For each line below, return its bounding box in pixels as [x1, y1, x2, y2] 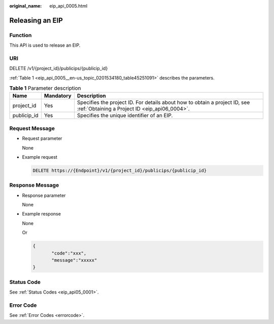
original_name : [9, 3, 42, 9]
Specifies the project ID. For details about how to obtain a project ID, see [77, 99, 250, 106]
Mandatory [44, 92, 72, 99]
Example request [22, 154, 58, 160]
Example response [22, 211, 61, 217]
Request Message [9, 125, 55, 132]
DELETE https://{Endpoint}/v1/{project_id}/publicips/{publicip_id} [32, 167, 207, 173]
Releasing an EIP [9, 16, 63, 25]
